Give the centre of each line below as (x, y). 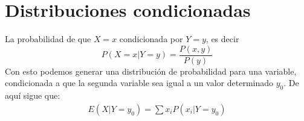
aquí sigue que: (33, 95)
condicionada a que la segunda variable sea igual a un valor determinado (139, 83)
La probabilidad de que (48, 39)
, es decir (222, 39)
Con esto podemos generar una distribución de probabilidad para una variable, (151, 71)
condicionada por (151, 39)
